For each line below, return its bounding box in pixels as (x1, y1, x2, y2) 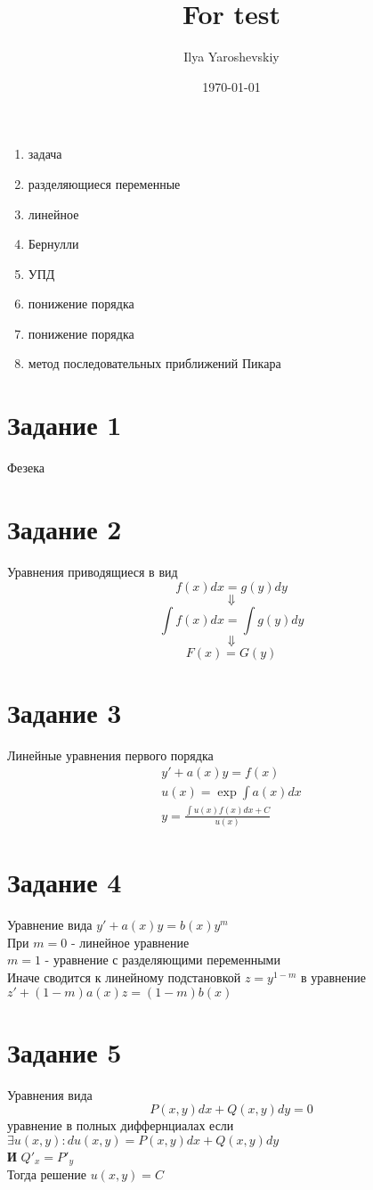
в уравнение (300, 967, 366, 986)
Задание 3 (7, 693, 122, 730)
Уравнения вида (7, 1085, 93, 1104)
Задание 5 (7, 1033, 122, 1070)
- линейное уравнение (70, 932, 190, 951)
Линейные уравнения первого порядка (7, 745, 214, 764)
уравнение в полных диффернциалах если (7, 1116, 234, 1135)
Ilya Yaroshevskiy (183, 47, 280, 66)
